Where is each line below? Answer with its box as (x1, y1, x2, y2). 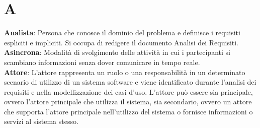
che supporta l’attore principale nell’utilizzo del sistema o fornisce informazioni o (4, 106, 253, 116)
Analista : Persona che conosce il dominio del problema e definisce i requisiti (4, 27, 240, 38)
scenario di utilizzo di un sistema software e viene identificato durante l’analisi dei (4, 77, 256, 87)
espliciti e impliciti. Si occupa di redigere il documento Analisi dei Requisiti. (4, 37, 239, 47)
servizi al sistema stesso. (4, 116, 78, 126)
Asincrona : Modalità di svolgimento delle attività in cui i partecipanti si (4, 47, 230, 57)
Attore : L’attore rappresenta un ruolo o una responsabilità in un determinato (4, 67, 245, 77)
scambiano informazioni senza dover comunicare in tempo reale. (4, 56, 200, 67)
